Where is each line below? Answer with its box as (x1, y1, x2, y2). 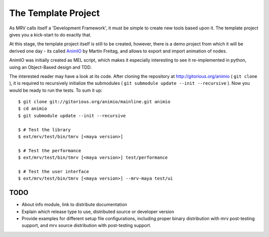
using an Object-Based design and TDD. (9, 64, 92, 70)
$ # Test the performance (18, 148, 82, 153)
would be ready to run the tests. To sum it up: (9, 87, 103, 93)
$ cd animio (18, 106, 47, 112)
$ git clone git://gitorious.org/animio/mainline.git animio (18, 99, 170, 105)
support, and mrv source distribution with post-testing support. (21, 223, 151, 229)
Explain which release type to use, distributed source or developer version (21, 209, 174, 215)
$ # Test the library (18, 127, 71, 132)
